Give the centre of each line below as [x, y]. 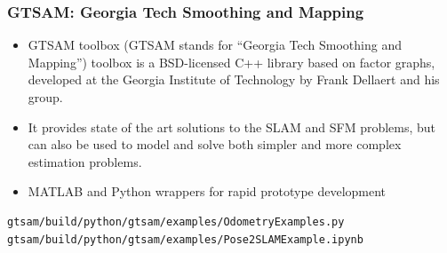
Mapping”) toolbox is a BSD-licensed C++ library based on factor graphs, [231, 62]
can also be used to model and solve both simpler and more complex [215, 144]
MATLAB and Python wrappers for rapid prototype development [207, 191]
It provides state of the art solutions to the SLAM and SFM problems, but [232, 126]
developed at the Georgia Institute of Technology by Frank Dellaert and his [234, 79]
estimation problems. [85, 161]
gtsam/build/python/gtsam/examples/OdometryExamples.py [176, 221]
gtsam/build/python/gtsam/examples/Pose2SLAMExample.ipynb [185, 239]
